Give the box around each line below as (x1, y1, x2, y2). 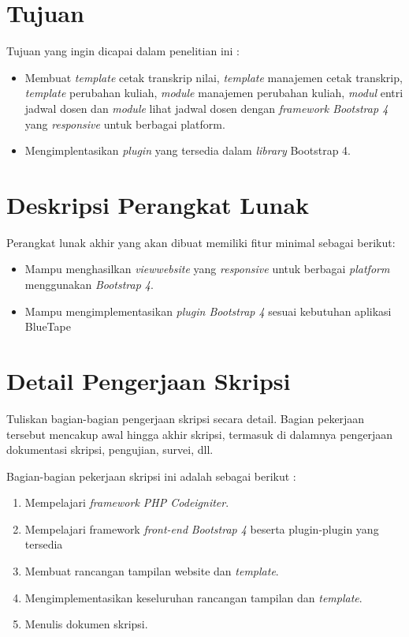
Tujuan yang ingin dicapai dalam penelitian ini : (6, 43, 240, 59)
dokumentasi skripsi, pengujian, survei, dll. (6, 441, 214, 458)
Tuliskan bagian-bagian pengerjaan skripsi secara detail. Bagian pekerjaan (6, 410, 365, 426)
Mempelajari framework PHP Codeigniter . (24, 494, 229, 511)
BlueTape (24, 318, 71, 335)
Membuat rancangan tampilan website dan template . (24, 563, 279, 579)
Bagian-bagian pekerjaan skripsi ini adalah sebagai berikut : (6, 467, 296, 484)
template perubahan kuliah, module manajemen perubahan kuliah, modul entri (24, 84, 403, 101)
